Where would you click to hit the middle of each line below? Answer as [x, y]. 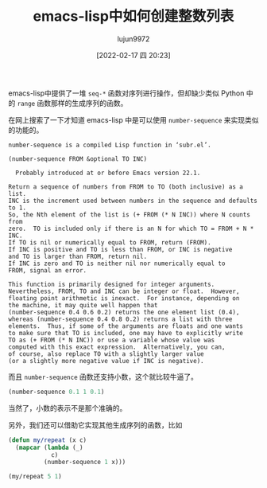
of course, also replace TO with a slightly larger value [106, 354]
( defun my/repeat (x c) [48, 440]
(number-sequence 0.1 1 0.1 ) [56, 392]
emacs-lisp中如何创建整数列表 [133, 16]
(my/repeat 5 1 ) [35, 477]
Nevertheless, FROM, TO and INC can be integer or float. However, [124, 291]
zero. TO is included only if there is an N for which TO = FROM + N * [131, 228]
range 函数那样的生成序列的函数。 [72, 103]
